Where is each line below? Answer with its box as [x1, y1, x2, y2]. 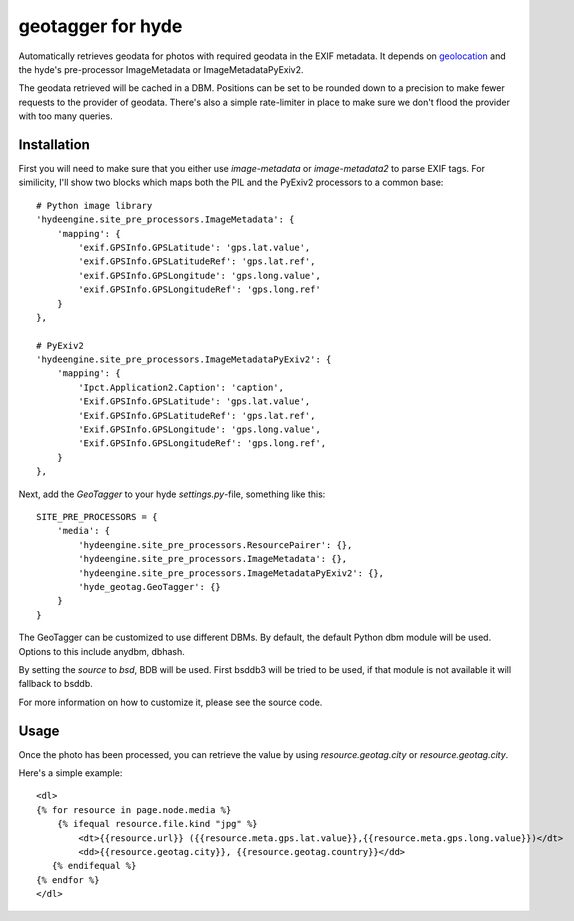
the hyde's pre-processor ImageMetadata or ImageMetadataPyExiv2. [18, 63, 304, 75]
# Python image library [36, 200, 153, 211]
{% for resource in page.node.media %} [36, 804, 232, 815]
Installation [18, 136, 90, 153]
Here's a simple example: [18, 766, 123, 779]
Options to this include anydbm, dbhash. [18, 645, 185, 657]
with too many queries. [18, 110, 114, 122]
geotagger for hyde [18, 15, 183, 37]
